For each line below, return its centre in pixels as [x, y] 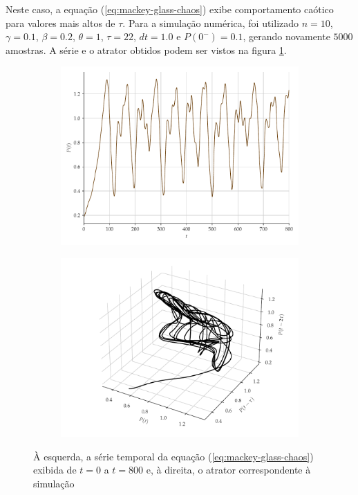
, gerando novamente [286, 36]
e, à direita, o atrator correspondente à [228, 470]
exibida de [55, 470]
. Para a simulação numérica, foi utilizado [211, 22]
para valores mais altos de [60, 22]
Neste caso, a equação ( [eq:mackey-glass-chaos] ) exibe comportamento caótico [170, 9]
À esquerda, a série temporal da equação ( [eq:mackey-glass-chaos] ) [173, 456]
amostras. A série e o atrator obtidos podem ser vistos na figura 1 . [146, 49]
